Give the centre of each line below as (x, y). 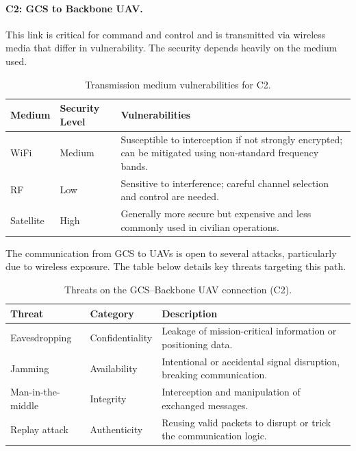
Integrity (108, 399)
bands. (135, 166)
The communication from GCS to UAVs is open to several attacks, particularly (171, 253)
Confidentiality (121, 338)
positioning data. (197, 344)
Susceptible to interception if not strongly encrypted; (232, 139)
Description (190, 313)
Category (112, 313)
